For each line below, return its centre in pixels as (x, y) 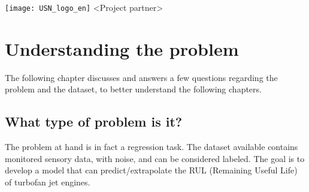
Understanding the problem (122, 48)
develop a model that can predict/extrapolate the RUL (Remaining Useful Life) (151, 170)
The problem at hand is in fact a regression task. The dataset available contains (152, 147)
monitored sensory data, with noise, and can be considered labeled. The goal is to (155, 158)
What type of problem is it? (94, 121)
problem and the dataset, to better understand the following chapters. (133, 89)
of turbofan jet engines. (48, 181)
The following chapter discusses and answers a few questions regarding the (141, 77)
